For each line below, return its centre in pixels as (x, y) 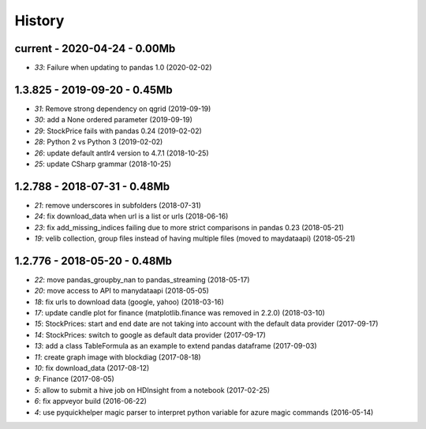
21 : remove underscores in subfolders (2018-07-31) (118, 205)
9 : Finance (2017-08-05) (74, 379)
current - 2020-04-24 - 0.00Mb (95, 48)
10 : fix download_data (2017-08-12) (92, 368)
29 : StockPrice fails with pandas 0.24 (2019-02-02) (118, 131)
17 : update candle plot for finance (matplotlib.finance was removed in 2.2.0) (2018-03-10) (179, 313)
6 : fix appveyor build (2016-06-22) (91, 401)
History (39, 21)
